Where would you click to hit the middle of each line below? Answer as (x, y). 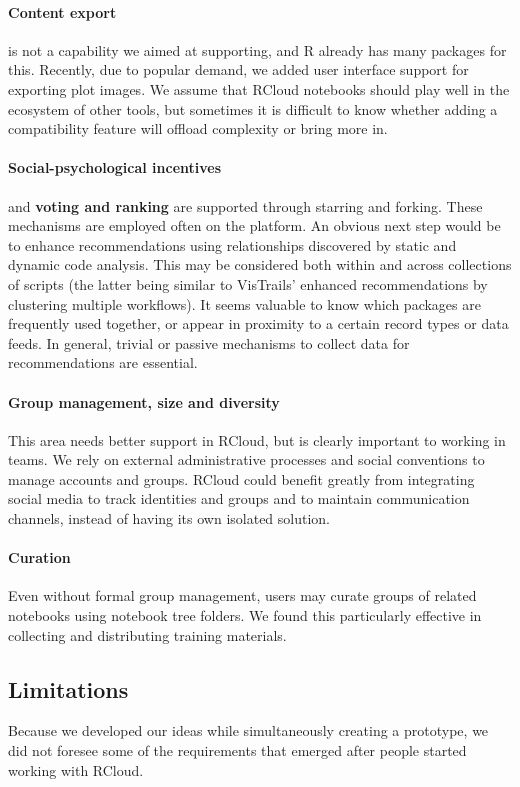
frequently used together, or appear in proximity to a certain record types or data (258, 323)
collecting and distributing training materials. (147, 634)
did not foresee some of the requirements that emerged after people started (237, 750)
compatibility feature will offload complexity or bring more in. (198, 128)
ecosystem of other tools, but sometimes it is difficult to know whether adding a (253, 108)
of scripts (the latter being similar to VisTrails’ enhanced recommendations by (248, 283)
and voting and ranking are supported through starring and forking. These (245, 205)
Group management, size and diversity (144, 401)
